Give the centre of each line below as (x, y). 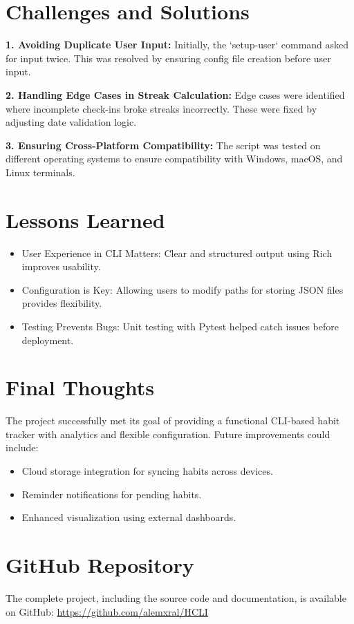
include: (22, 447)
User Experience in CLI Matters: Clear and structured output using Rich (177, 253)
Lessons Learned (85, 219)
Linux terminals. (40, 172)
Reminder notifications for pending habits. (112, 494)
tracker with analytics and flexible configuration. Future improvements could (168, 434)
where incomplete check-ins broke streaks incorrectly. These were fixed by (161, 108)
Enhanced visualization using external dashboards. (129, 517)
